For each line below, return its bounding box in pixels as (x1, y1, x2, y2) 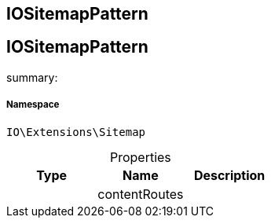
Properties (109, 149, 171, 165)
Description (193, 167, 266, 183)
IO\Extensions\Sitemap (6, 125, 146, 138)
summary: (6, 70, 58, 84)
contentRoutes (97, 185, 184, 202)
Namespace (6, 99, 60, 111)
